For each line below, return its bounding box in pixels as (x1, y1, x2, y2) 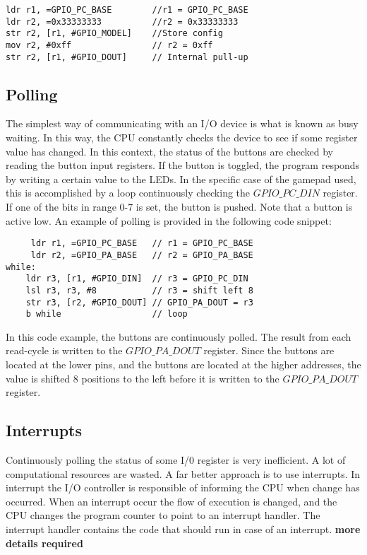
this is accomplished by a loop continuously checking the (6, 185, 251, 200)
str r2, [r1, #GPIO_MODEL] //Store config (6, 28, 223, 39)
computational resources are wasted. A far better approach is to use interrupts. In (6, 466, 361, 481)
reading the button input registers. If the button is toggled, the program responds (6, 158, 360, 173)
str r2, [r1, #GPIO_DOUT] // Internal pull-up (6, 52, 248, 62)
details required (6, 535, 83, 550)
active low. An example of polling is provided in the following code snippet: (6, 213, 332, 228)
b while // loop (25, 309, 188, 320)
